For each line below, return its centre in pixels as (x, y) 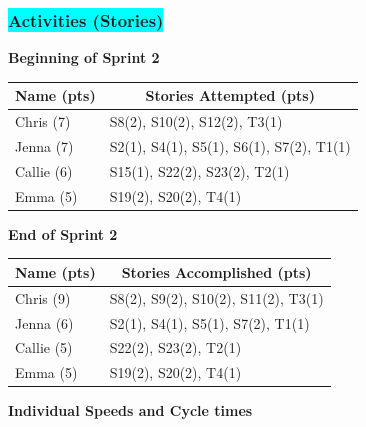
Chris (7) (43, 121)
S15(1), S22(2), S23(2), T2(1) (199, 170)
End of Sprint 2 (63, 233)
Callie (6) (44, 170)
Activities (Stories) (86, 19)
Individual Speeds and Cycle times (130, 410)
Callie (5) (44, 347)
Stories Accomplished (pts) (216, 271)
